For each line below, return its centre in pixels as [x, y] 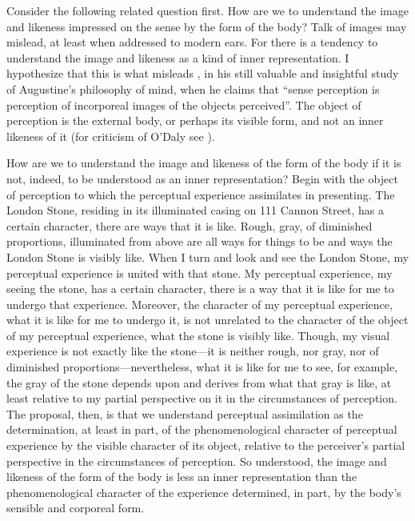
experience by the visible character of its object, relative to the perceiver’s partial [206, 445]
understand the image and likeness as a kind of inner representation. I [178, 57]
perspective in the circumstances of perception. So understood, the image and [197, 461]
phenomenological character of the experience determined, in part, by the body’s [204, 492]
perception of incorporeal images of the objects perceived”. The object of [184, 104]
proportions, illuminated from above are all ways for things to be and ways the [200, 241]
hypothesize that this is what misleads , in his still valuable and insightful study [203, 73]
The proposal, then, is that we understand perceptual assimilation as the [185, 413]
